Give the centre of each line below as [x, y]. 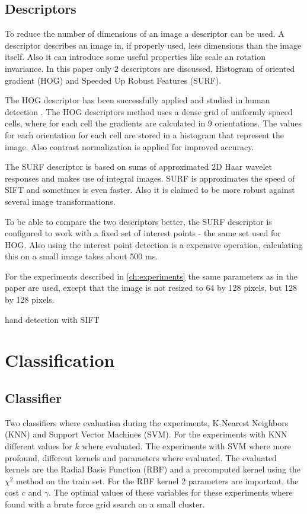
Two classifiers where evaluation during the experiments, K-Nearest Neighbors [147, 422]
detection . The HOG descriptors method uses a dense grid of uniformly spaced [149, 111]
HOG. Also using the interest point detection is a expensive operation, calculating [154, 244]
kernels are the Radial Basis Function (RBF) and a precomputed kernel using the [153, 469]
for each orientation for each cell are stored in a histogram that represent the [145, 134]
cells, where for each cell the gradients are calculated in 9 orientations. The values [153, 123]
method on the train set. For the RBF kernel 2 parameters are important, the [157, 480]
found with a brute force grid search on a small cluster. [105, 504]
